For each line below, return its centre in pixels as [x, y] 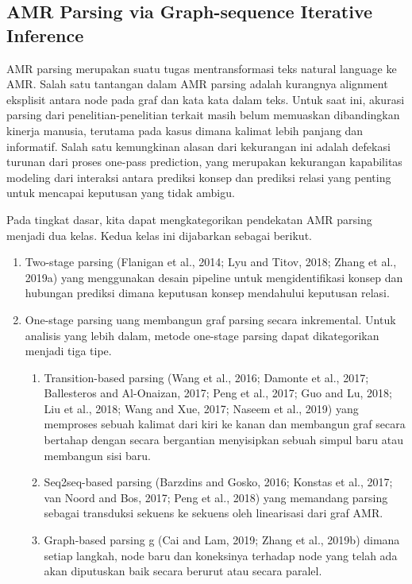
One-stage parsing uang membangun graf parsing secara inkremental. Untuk [210, 319]
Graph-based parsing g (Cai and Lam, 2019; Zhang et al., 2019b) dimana [222, 540]
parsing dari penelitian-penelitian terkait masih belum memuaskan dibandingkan [203, 115]
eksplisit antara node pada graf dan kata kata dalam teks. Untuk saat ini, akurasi [206, 99]
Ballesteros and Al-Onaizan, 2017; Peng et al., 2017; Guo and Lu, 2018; [218, 393]
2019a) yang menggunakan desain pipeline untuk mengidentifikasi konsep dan [214, 277]
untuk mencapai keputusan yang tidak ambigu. [121, 193]
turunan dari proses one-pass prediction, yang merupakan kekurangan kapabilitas [204, 162]
